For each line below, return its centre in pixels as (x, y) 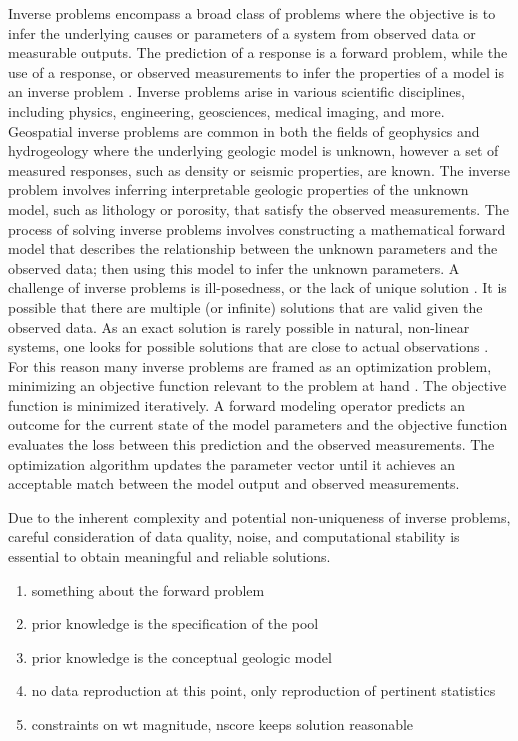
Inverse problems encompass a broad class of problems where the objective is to (252, 13)
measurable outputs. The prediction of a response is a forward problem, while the (258, 52)
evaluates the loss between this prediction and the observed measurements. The (251, 444)
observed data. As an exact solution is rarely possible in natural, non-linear (239, 326)
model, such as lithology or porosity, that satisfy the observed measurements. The (258, 208)
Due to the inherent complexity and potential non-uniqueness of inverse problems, (259, 516)
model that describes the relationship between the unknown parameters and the (253, 248)
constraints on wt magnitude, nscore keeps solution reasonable (222, 724)
